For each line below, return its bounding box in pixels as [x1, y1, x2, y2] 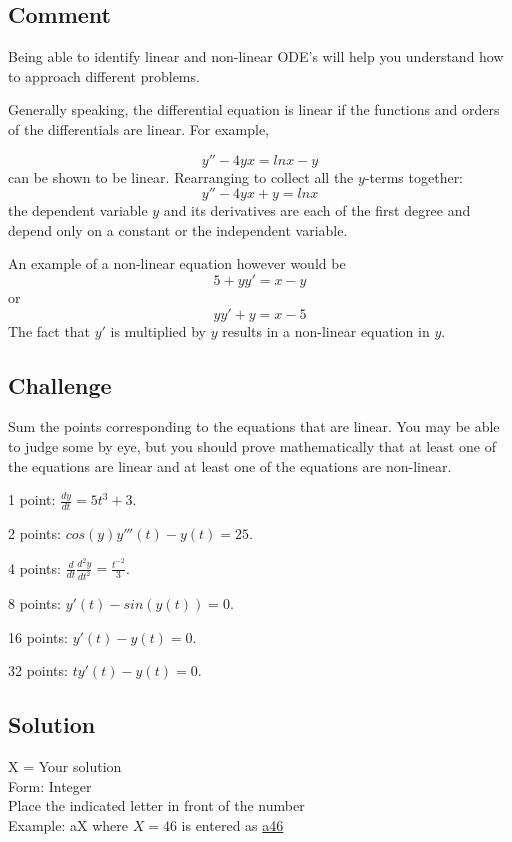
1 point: [8, 489, 56, 510]
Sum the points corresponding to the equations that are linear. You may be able [8, 416, 500, 437]
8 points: [8, 593, 61, 614]
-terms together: [364, 166, 464, 187]
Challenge [8, 369, 112, 400]
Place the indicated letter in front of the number [8, 795, 305, 816]
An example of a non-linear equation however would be [8, 253, 346, 274]
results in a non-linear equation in [222, 320, 430, 341]
